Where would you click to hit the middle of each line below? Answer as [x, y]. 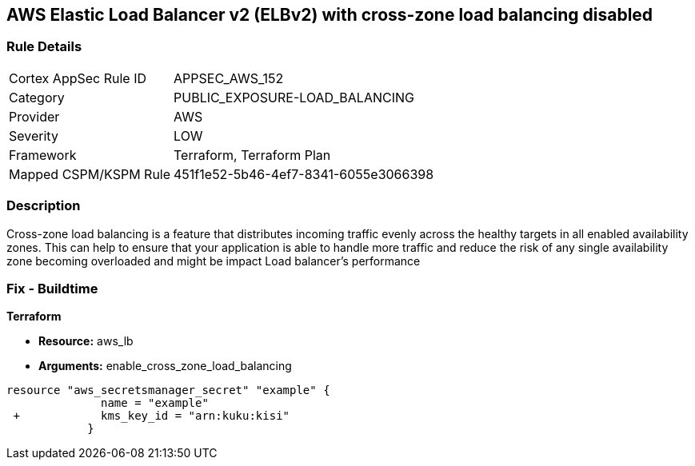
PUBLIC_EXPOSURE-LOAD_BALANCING [294, 97]
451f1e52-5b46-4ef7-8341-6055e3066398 [304, 174]
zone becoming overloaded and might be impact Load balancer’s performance [214, 261]
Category [37, 97]
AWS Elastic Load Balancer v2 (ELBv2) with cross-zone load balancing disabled [330, 15]
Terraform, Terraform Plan [252, 155]
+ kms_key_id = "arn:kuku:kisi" [152, 416]
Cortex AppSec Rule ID [78, 78]
